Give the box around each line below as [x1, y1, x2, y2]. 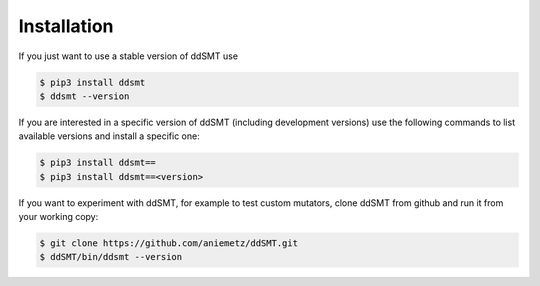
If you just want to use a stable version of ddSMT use [18, 50, 239, 62]
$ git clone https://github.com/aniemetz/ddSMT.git [39, 238, 299, 249]
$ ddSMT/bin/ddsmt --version [39, 251, 183, 263]
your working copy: [18, 211, 99, 223]
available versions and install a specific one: [18, 130, 200, 142]
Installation [18, 15, 114, 37]
